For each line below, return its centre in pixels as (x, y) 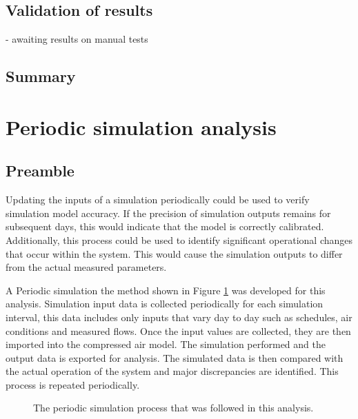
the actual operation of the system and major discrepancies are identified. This (172, 371)
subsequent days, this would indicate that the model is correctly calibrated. (165, 226)
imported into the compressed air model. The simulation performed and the (166, 344)
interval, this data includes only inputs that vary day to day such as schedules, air (179, 317)
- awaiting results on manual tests (77, 39)
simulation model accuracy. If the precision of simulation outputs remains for (168, 213)
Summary (41, 76)
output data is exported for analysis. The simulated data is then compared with (175, 357)
